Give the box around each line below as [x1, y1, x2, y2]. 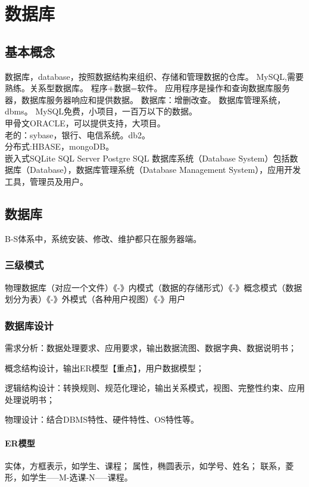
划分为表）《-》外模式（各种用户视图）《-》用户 [5, 293, 186, 305]
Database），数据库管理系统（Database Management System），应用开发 [29, 163, 301, 176]
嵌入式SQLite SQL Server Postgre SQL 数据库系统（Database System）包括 [5, 151, 290, 164]
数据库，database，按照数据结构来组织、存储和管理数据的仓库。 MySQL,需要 [5, 70, 304, 82]
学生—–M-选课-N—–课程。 [29, 471, 133, 483]
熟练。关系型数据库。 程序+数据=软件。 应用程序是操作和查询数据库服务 [5, 82, 291, 94]
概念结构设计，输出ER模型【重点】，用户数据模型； [5, 361, 204, 374]
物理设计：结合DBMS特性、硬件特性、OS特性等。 [5, 413, 199, 426]
